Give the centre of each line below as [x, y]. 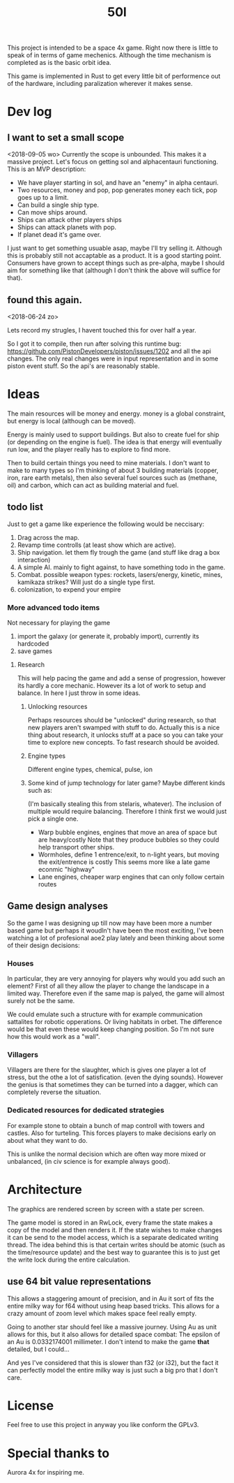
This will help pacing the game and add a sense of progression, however [122, 678]
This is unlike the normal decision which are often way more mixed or [107, 1154]
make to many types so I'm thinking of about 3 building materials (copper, [113, 470]
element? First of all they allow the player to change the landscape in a [108, 986]
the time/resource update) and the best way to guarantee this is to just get [114, 1252]
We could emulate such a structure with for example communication [105, 1014]
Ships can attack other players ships [69, 220]
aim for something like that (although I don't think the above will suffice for [114, 270]
